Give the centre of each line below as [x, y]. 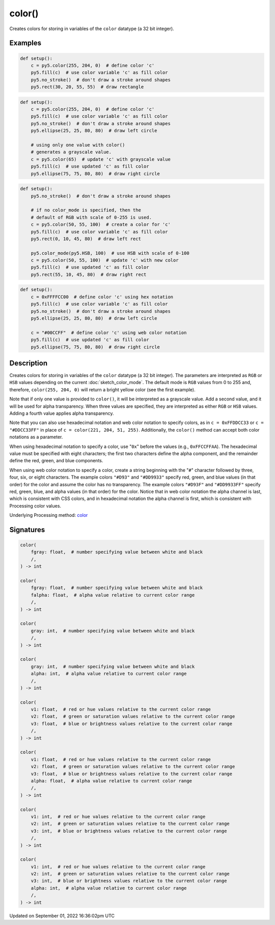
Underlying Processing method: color [49, 515]
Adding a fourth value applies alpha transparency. [62, 413]
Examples [25, 43]
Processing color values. [35, 506]
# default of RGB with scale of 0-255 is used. [91, 217]
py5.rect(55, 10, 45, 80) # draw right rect [89, 274]
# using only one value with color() [78, 145]
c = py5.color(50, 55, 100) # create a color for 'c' [101, 224]
